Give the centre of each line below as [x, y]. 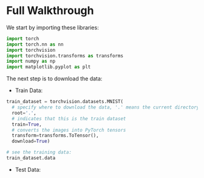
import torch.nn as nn [35, 44]
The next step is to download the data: [54, 79]
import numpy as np [31, 62]
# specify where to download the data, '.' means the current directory [106, 107]
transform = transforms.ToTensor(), [55, 136]
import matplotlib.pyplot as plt [49, 67]
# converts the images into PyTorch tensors [69, 130]
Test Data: [28, 169]
